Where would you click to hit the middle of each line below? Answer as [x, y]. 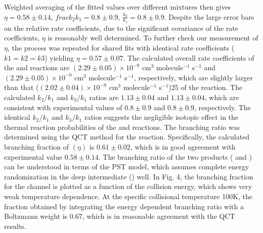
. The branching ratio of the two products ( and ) [175, 156]
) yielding [59, 57]
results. [15, 226]
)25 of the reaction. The [206, 87]
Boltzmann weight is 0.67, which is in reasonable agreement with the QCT [120, 216]
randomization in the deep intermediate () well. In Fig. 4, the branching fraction [129, 176]
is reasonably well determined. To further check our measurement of [153, 38]
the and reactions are [37, 67]
